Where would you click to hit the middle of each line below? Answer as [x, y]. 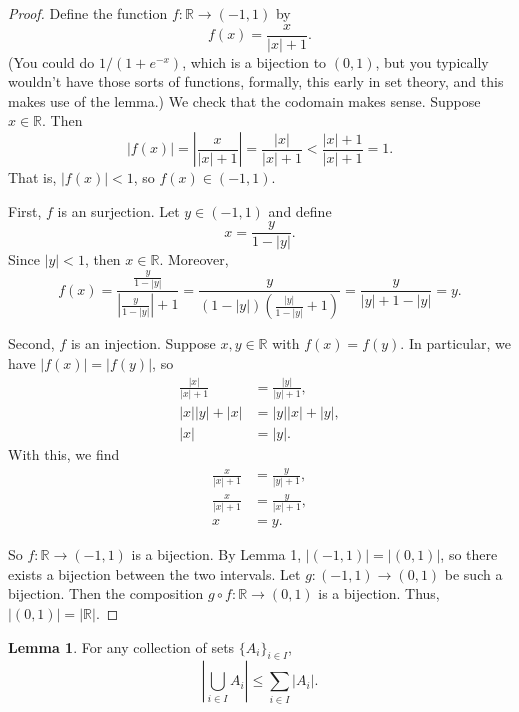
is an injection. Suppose [143, 343]
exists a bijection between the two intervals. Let [154, 573]
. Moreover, [194, 259]
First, [25, 210]
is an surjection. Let [118, 210]
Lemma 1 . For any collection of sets [121, 646]
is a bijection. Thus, [379, 593]
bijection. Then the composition [106, 593]
